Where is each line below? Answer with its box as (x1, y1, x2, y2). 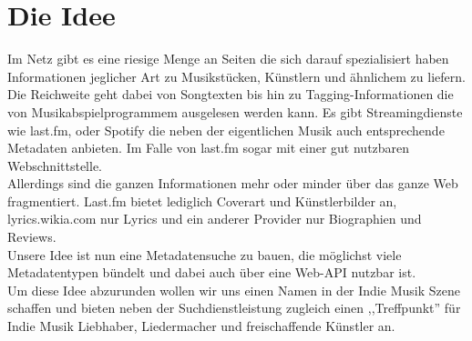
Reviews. (7, 227, 56, 246)
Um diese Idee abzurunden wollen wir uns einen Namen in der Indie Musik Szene (7, 280, 460, 299)
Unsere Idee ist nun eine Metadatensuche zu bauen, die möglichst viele (7, 245, 402, 264)
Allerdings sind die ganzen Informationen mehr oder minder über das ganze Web (7, 174, 458, 193)
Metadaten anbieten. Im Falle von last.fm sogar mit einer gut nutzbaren (7, 138, 410, 157)
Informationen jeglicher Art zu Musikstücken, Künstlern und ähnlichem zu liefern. (7, 66, 466, 85)
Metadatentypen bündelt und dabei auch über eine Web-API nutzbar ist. (7, 263, 416, 282)
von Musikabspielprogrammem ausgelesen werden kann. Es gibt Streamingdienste (7, 102, 463, 121)
